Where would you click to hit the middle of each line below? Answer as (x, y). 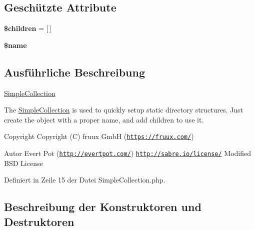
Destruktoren (39, 221)
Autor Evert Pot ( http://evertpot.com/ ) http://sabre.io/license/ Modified (128, 153)
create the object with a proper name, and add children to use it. (104, 119)
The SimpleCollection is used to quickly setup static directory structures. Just (124, 110)
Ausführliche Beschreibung (74, 72)
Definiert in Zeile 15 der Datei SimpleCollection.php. (85, 180)
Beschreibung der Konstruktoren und (103, 207)
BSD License (23, 163)
